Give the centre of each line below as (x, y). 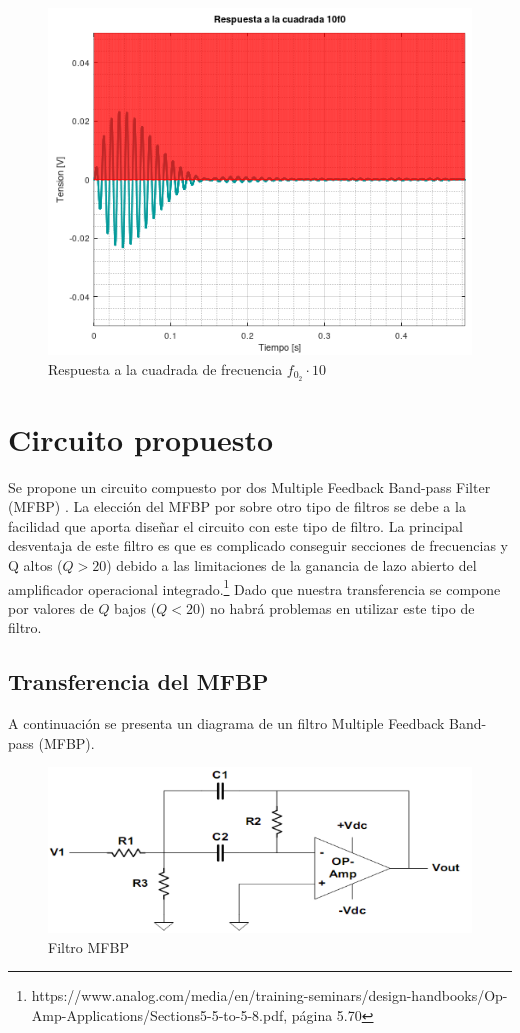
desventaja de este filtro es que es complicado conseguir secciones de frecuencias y (258, 545)
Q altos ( (35, 565)
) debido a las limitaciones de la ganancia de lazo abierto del (291, 565)
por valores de (51, 607)
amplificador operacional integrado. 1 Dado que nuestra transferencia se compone (254, 587)
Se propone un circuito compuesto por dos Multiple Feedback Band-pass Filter (249, 486)
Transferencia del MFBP (138, 681)
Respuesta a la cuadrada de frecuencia (165, 368)
